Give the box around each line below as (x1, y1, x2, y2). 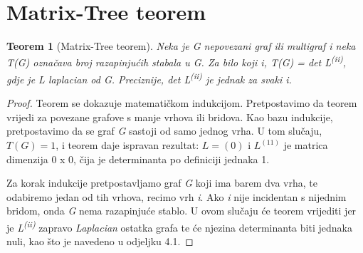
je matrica (283, 138, 328, 152)
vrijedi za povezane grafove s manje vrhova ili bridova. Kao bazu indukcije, (6, 109, 333, 124)
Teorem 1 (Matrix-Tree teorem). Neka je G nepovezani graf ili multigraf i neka (6, 38, 356, 53)
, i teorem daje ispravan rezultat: (56, 138, 199, 152)
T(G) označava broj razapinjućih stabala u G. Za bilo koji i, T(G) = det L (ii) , (6, 53, 347, 70)
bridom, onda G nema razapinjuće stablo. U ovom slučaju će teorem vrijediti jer (6, 203, 357, 218)
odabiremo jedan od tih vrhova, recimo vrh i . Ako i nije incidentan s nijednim (6, 189, 347, 204)
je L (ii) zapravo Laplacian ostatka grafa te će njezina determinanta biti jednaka (6, 217, 352, 234)
